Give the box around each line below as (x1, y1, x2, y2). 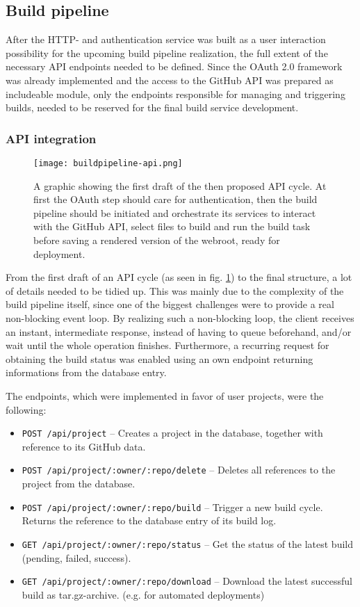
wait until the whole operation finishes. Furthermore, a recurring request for (6, 338, 329, 353)
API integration (6, 129, 97, 147)
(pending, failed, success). (22, 550, 131, 565)
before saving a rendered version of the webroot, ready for (33, 233, 280, 248)
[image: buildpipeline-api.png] (33, 158, 183, 168)
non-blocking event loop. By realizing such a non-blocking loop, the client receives (6, 310, 354, 325)
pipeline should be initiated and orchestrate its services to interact (33, 205, 316, 220)
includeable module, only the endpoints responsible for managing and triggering (6, 86, 345, 101)
